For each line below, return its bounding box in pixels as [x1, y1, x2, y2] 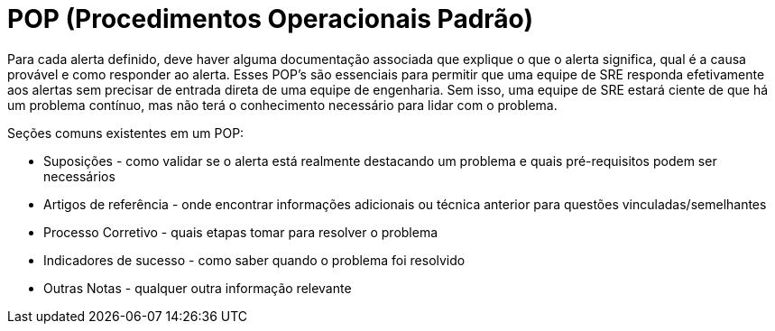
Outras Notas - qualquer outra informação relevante [43, 280, 352, 296]
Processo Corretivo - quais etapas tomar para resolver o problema [43, 224, 438, 240]
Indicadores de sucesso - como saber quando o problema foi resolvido [43, 252, 466, 268]
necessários [43, 168, 115, 184]
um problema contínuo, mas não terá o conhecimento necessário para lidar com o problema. [7, 97, 558, 113]
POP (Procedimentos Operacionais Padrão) [7, 4, 533, 34]
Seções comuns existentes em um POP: [7, 124, 244, 141]
